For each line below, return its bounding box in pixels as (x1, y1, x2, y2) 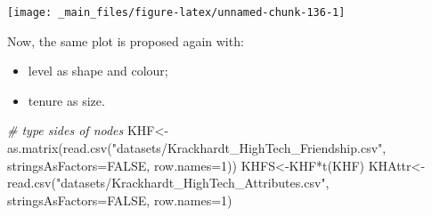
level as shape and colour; (28, 61, 168, 80)
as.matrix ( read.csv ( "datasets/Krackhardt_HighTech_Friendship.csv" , (7, 139, 387, 157)
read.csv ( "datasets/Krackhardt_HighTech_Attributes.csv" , (7, 173, 330, 192)
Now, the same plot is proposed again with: (7, 31, 244, 50)
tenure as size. (28, 91, 105, 109)
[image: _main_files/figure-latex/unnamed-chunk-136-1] (7, 6, 346, 19)
